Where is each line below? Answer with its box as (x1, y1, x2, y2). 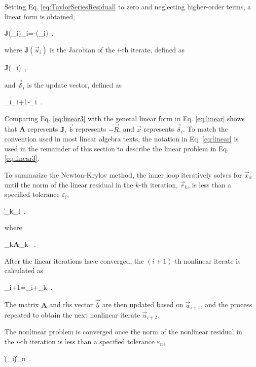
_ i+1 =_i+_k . (4, 281, 53, 292)
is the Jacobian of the (49, 44, 115, 54)
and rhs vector (49, 299, 93, 310)
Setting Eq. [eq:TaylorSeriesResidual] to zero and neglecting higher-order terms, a (4, 1, 251, 11)
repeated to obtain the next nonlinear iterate (4, 309, 140, 320)
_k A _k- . (4, 238, 36, 249)
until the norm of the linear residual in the (4, 179, 133, 189)
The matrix (4, 299, 39, 310)
